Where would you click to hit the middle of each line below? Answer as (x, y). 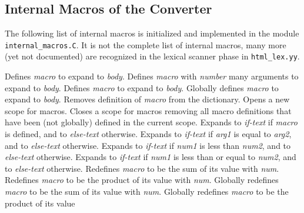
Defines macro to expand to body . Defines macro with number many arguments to (152, 76)
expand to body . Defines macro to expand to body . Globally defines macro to (142, 87)
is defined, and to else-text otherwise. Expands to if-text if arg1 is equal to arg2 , (148, 134)
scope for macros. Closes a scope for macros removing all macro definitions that (148, 110)
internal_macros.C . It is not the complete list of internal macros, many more (146, 44)
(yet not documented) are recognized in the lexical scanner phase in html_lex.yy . (152, 56)
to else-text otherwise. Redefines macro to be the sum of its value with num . (142, 168)
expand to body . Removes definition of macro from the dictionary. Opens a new (147, 99)
